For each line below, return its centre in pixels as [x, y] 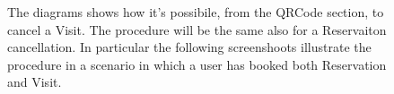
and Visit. [35, 82]
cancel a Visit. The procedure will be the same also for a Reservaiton [197, 29]
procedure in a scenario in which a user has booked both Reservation [197, 64]
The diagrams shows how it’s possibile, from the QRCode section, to [196, 12]
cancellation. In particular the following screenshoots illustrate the [189, 47]
